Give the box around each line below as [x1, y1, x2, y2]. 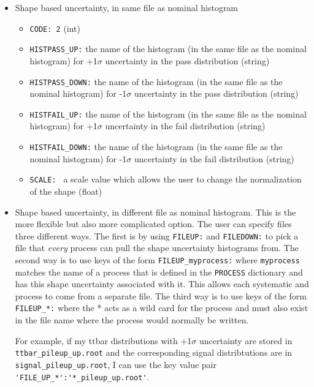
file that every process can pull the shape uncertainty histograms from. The [15, 241, 299, 254]
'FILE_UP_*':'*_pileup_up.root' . [15, 370, 150, 383]
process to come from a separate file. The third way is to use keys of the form [15, 289, 307, 302]
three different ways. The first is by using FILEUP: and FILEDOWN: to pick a [15, 229, 299, 242]
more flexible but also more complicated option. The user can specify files [15, 217, 292, 230]
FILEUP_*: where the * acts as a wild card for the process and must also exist [15, 301, 308, 314]
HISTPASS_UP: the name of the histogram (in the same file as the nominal [29, 42, 307, 55]
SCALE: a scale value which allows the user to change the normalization [29, 173, 302, 186]
